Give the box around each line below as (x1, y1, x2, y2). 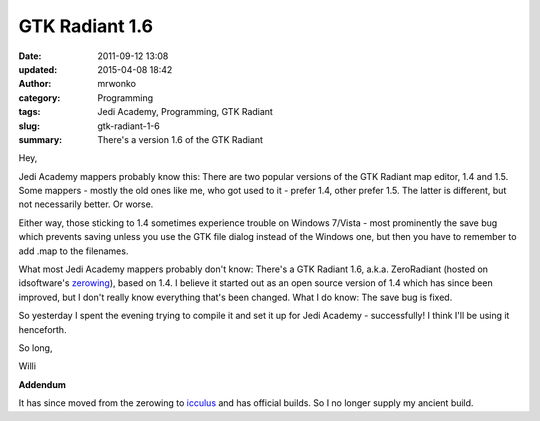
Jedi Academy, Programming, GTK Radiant (97, 106, 274, 118)
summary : (18, 133, 63, 145)
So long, (18, 341, 53, 354)
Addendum (18, 378, 67, 390)
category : (18, 91, 61, 104)
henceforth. (18, 323, 67, 335)
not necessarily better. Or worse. (18, 198, 154, 210)
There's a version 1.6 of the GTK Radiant (97, 133, 264, 145)
